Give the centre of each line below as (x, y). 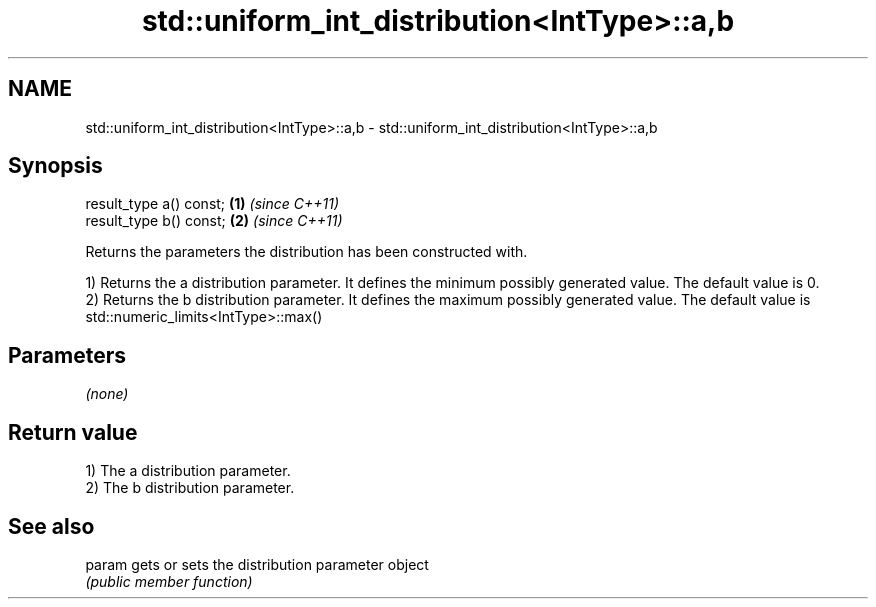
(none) (107, 394)
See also (51, 526)
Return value (73, 432)
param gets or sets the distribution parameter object (257, 564)
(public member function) (169, 581)
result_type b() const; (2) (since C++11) (214, 221)
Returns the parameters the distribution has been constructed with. (306, 252)
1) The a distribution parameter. (188, 471)
